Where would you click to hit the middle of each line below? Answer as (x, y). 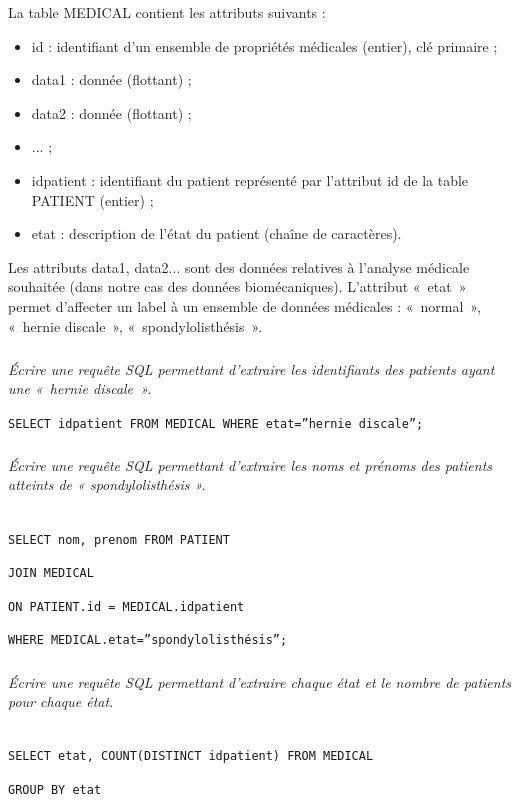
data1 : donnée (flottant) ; (111, 79)
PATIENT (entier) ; (92, 199)
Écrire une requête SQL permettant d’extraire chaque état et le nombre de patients (260, 681)
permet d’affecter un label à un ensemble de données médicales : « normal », (244, 305)
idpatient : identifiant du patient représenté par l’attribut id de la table (250, 179)
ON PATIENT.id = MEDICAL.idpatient (126, 606)
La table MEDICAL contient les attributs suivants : (167, 12)
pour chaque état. (61, 701)
